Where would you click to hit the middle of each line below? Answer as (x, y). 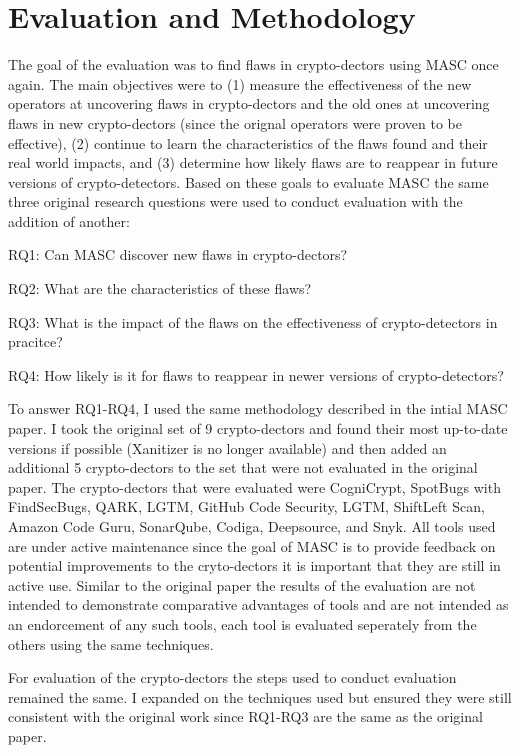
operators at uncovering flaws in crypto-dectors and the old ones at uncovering (249, 103)
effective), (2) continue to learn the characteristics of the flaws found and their (248, 142)
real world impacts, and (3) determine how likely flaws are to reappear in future (253, 162)
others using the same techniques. (111, 643)
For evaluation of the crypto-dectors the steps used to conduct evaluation (232, 677)
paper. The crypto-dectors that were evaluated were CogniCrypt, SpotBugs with (254, 486)
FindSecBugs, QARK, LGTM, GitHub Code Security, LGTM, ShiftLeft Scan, (246, 506)
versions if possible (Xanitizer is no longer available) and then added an (227, 447)
